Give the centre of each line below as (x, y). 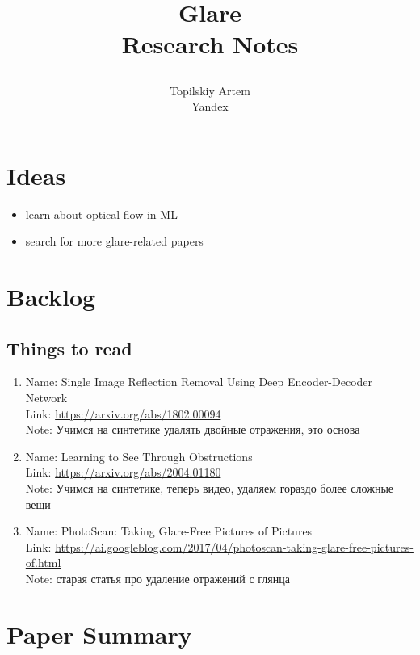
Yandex (210, 106)
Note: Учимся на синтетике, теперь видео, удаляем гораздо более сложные (210, 488)
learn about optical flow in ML (101, 214)
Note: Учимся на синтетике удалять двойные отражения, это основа (193, 429)
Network (46, 398)
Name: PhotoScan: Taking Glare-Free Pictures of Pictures (169, 531)
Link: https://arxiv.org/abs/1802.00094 (123, 413)
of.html (43, 563)
